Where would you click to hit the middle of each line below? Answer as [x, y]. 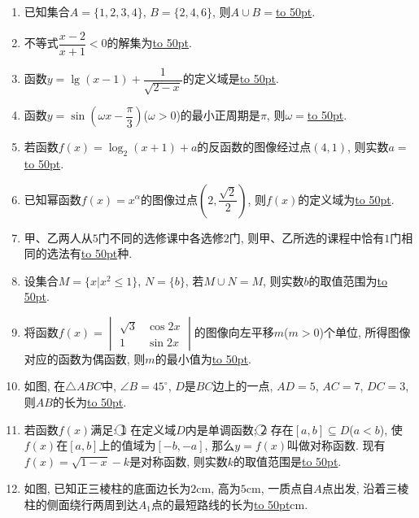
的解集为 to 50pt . [149, 43]
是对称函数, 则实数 [179, 461]
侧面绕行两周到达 [92, 505]
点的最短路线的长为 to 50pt [220, 505]
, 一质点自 [287, 488]
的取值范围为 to [348, 280]
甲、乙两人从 [58, 237]
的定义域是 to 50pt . [231, 78]
